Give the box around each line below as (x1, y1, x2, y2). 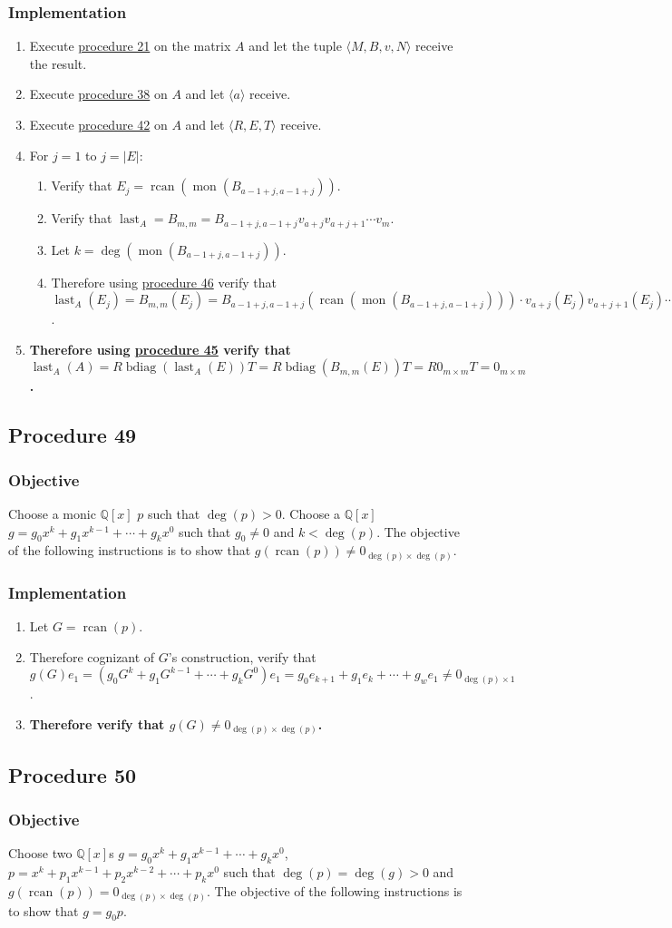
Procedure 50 (8, 760, 137, 788)
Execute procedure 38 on (29, 84, 168, 103)
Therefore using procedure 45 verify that (29, 339, 291, 358)
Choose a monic (8, 504, 96, 523)
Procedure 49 (8, 421, 137, 449)
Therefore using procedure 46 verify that (51, 272, 278, 291)
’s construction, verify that (168, 647, 317, 666)
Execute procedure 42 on (29, 115, 168, 133)
